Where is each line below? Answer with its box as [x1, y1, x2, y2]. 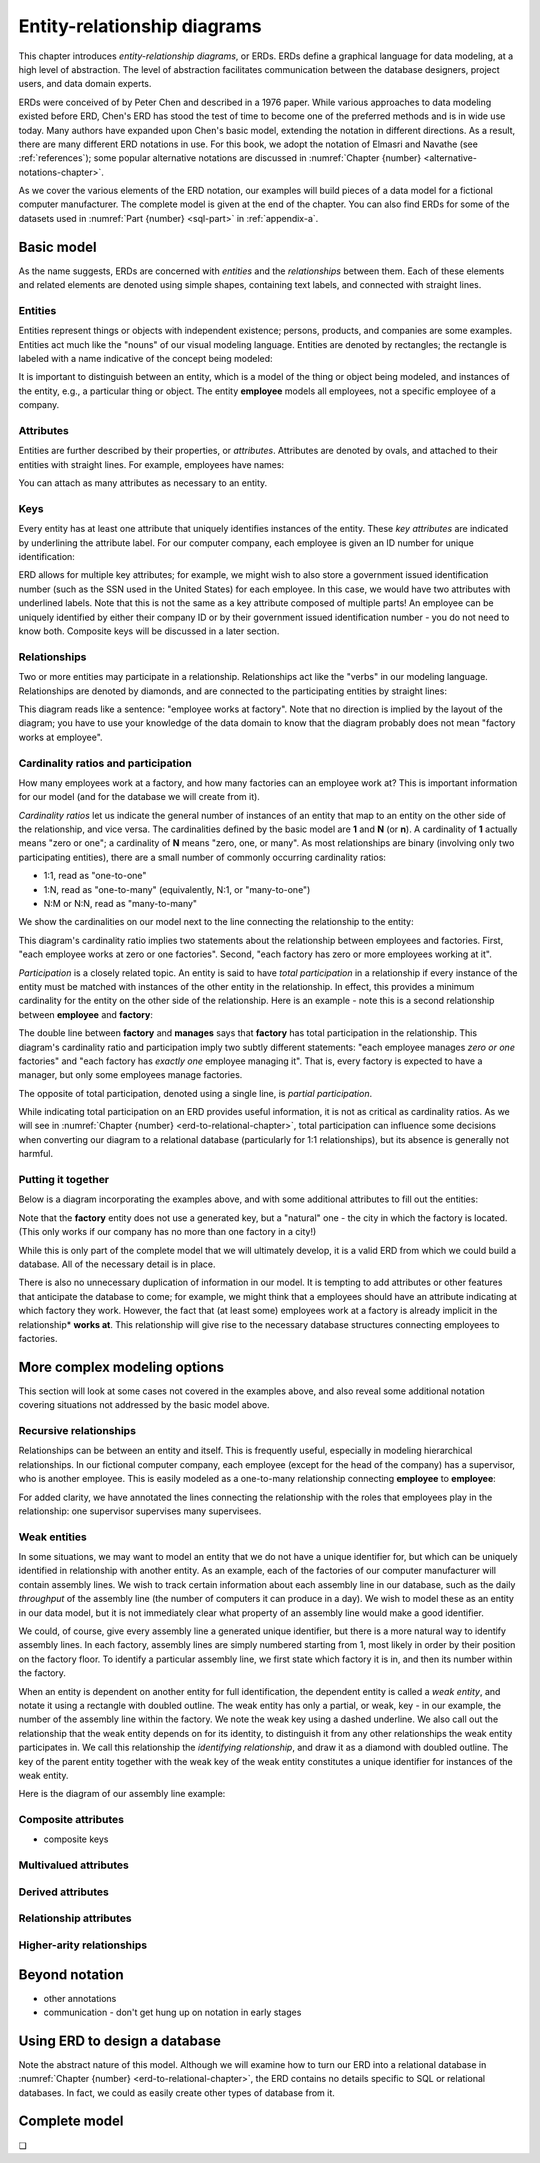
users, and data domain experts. [18, 78, 152, 90]
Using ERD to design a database [18, 2032, 222, 2049]
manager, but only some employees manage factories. [18, 1069, 243, 1081]
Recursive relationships [18, 1423, 137, 1437]
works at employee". [18, 731, 104, 743]
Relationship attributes [18, 1911, 132, 1925]
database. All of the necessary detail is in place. [18, 1258, 216, 1270]
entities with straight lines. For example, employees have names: [18, 458, 285, 470]
